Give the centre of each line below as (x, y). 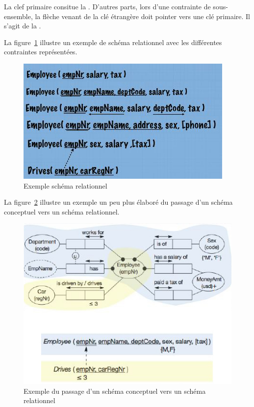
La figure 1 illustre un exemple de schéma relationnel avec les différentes (113, 42)
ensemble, (18, 16)
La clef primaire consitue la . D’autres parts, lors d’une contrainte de (107, 6)
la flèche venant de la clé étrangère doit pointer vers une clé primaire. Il (142, 16)
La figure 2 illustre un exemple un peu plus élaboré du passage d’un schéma (118, 202)
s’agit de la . (23, 26)
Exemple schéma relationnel (65, 185)
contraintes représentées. (41, 52)
